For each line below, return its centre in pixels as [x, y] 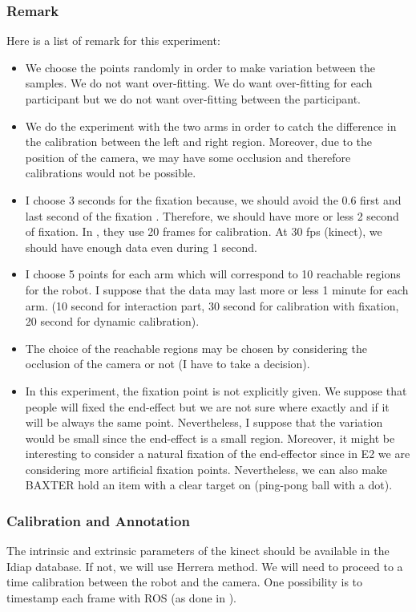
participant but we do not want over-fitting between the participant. [193, 99]
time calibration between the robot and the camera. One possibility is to [185, 582]
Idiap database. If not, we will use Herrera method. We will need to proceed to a [205, 566]
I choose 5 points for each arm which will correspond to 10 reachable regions [213, 274]
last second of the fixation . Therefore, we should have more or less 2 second [212, 215]
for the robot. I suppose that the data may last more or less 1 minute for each [217, 289]
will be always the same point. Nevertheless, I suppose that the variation [204, 422]
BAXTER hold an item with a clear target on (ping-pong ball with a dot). [209, 485]
